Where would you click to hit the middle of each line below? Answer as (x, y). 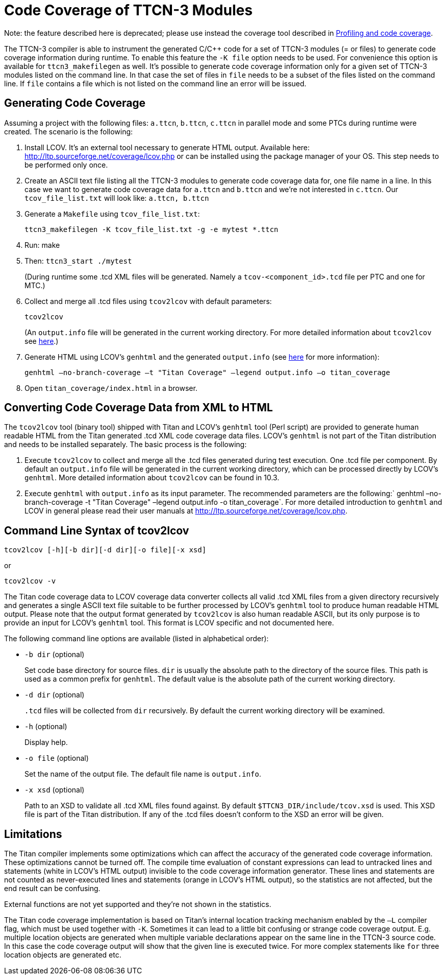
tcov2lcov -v (30, 581)
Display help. (46, 742)
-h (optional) (46, 727)
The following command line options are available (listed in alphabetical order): (137, 639)
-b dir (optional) (55, 655)
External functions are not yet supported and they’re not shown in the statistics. (138, 904)
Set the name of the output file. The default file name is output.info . (143, 774)
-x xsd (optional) (55, 790)
